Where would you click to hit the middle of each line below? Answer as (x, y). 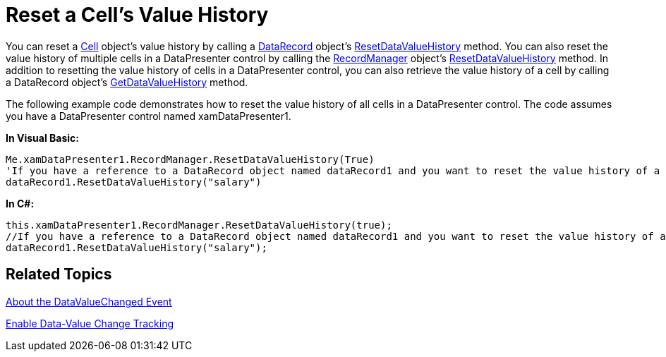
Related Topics (59, 274)
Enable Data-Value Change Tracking (90, 323)
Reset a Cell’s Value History (137, 15)
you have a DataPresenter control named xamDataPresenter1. (149, 116)
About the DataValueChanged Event (89, 301)
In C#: (20, 203)
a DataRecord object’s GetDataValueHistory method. (127, 82)
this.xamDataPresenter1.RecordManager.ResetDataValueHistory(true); (199, 225)
